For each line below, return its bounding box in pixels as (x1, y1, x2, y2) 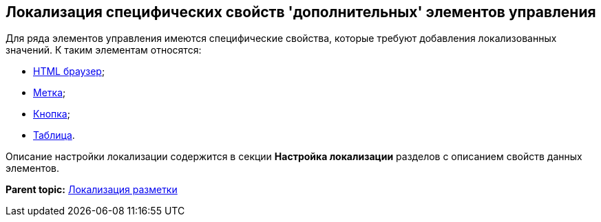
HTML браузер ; (33, 65, 105, 78)
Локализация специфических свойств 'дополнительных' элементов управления (6, 3, 596, 21)
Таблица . (33, 129, 75, 142)
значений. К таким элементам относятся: (6, 44, 202, 56)
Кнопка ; (33, 108, 70, 120)
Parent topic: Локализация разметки (6, 184, 178, 196)
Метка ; (33, 87, 66, 99)
